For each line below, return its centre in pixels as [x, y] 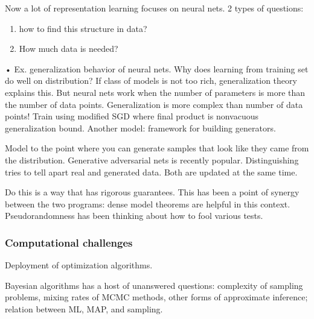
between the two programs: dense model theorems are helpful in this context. [148, 204]
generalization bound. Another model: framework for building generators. [140, 128]
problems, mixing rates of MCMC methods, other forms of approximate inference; [156, 297]
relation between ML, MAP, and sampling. [84, 308]
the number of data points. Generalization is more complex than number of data [154, 104]
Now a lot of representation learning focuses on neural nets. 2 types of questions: [154, 8]
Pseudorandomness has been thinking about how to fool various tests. [134, 216]
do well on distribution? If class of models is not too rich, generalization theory [151, 81]
